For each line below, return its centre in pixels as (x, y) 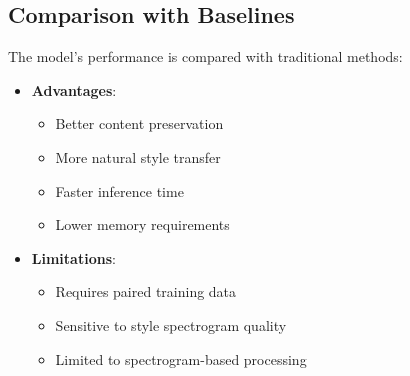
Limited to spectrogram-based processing (181, 358)
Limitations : (73, 257)
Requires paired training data (146, 291)
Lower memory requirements (142, 224)
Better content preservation (139, 123)
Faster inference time (119, 190)
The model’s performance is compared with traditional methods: (205, 56)
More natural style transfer (138, 156)
